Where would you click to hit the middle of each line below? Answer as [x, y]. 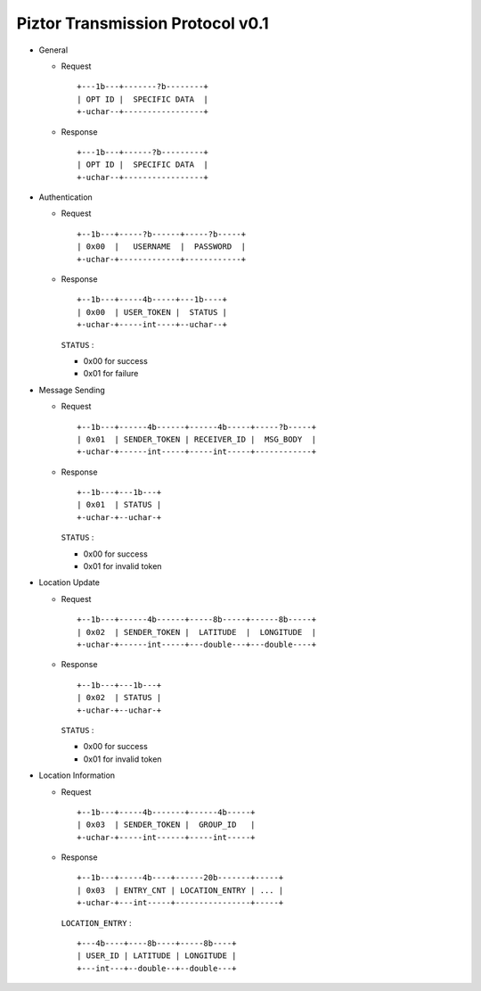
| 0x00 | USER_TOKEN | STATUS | [152, 312]
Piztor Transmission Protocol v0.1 [143, 23]
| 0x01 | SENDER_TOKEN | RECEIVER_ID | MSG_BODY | [196, 439]
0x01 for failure [111, 374]
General [53, 50]
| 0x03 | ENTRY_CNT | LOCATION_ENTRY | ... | [180, 890]
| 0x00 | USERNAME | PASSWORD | [162, 247]
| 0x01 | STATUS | [119, 505]
